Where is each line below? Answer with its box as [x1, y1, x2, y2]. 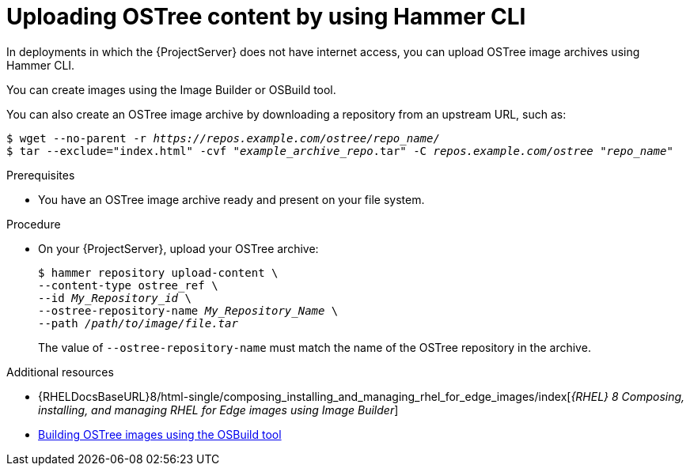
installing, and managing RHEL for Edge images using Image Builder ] [38, 402, 399, 417]
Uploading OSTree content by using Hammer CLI [6, 3, 526, 30]
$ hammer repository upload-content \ [38, 266, 279, 279]
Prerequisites [6, 168, 75, 182]
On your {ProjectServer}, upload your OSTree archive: [38, 241, 319, 255]
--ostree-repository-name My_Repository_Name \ [38, 304, 339, 317]
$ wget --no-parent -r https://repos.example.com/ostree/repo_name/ [6, 131, 440, 145]
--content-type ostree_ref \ [38, 278, 218, 292]
